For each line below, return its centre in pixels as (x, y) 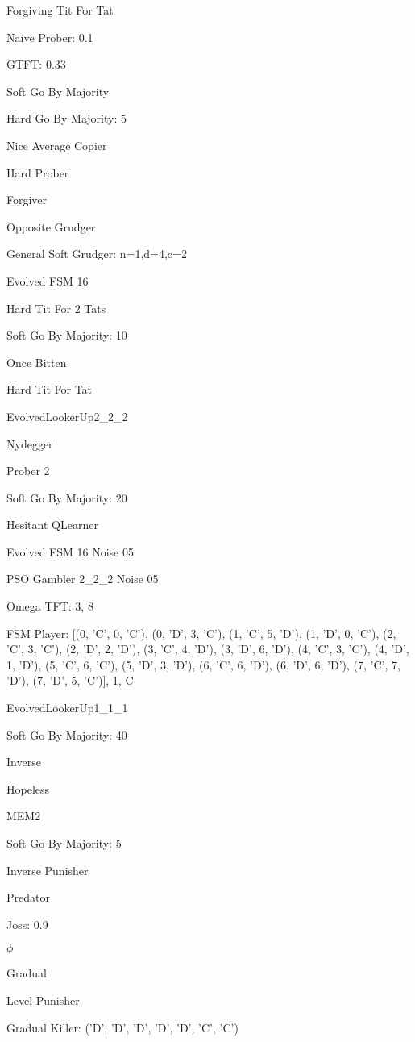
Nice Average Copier (57, 145)
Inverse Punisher (48, 870)
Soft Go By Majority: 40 (67, 734)
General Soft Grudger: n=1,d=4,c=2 (97, 254)
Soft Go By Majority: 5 (64, 843)
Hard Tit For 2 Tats (56, 308)
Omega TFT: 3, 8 (50, 606)
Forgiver (27, 200)
